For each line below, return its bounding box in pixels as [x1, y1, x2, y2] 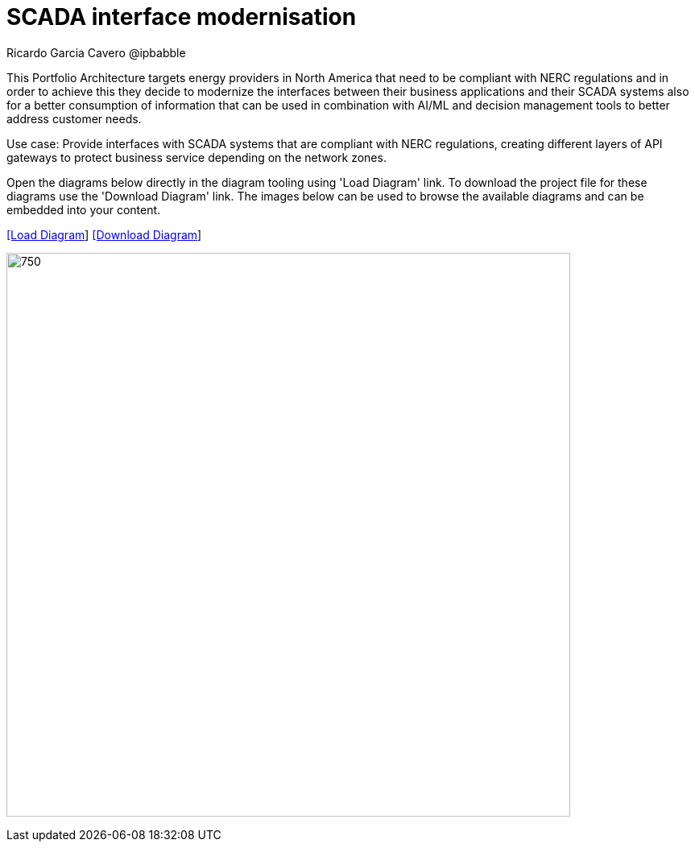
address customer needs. [6, 111, 142, 126]
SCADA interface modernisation [6, 3, 357, 31]
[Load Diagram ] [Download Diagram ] [6, 227, 202, 242]
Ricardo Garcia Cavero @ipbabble [6, 45, 186, 60]
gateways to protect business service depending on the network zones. [6, 150, 387, 164]
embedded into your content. [6, 202, 161, 217]
